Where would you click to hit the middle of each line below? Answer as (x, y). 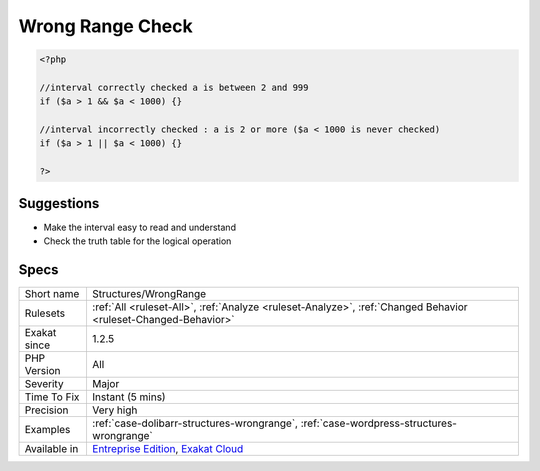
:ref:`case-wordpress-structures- (378, 423)
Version (42, 371)
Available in (51, 449)
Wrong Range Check (106, 26)
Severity (44, 384)
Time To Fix (52, 397)
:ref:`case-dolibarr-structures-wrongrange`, (195, 423)
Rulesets (44, 313)
